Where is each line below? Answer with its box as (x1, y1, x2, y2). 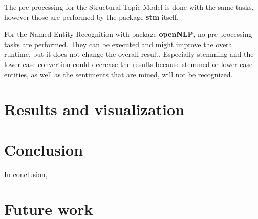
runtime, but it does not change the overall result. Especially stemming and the (4, 49, 254, 59)
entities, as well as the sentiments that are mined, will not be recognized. (4, 69, 233, 79)
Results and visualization (4, 99, 185, 120)
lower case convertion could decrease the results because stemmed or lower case (4, 58, 253, 69)
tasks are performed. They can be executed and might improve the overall (4, 38, 236, 49)
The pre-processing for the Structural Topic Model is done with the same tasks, (4, 2, 254, 12)
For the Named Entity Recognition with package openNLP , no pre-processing (4, 29, 252, 39)
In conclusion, (4, 168, 48, 179)
